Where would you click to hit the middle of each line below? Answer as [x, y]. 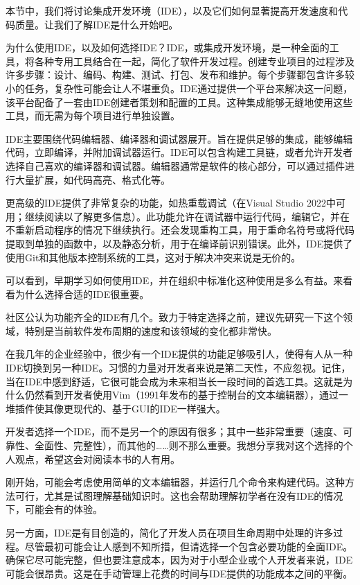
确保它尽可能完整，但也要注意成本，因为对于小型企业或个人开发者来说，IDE [179, 560]
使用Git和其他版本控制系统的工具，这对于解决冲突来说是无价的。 [153, 257]
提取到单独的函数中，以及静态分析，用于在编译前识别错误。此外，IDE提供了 [179, 243]
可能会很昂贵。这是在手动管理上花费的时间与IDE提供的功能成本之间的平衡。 [179, 573]
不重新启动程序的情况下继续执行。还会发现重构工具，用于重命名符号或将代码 [180, 230]
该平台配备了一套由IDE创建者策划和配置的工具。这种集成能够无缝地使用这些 [179, 102]
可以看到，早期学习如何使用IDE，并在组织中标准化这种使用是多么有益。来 [174, 280]
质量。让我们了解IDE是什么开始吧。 [97, 24]
